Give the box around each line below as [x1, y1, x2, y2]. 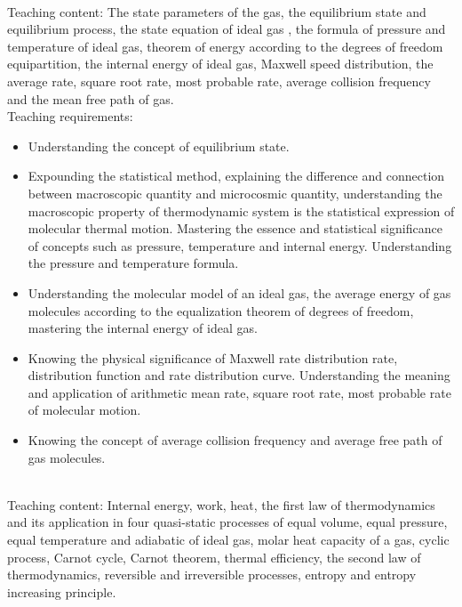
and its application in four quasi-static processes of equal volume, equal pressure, [7, 513, 448, 531]
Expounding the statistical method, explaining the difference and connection [28, 166, 445, 185]
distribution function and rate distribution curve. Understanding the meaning [28, 366, 450, 384]
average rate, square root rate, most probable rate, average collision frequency [7, 71, 431, 90]
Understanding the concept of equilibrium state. [28, 136, 290, 155]
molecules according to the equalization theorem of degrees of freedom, [28, 301, 414, 320]
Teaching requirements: [7, 107, 133, 125]
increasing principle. [7, 582, 116, 601]
